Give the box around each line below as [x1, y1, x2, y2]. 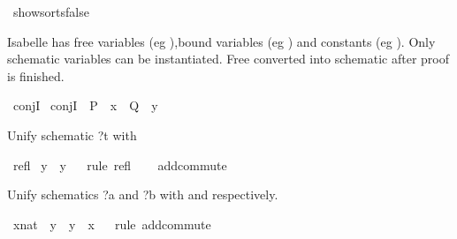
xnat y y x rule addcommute [12, 214, 211, 233]
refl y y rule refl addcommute [12, 155, 227, 174]
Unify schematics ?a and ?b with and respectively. [7, 185, 278, 204]
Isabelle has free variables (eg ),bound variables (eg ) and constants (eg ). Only [7, 32, 436, 50]
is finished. [7, 66, 65, 85]
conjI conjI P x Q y [12, 96, 158, 115]
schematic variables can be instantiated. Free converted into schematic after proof [7, 49, 449, 68]
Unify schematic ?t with [7, 125, 137, 144]
